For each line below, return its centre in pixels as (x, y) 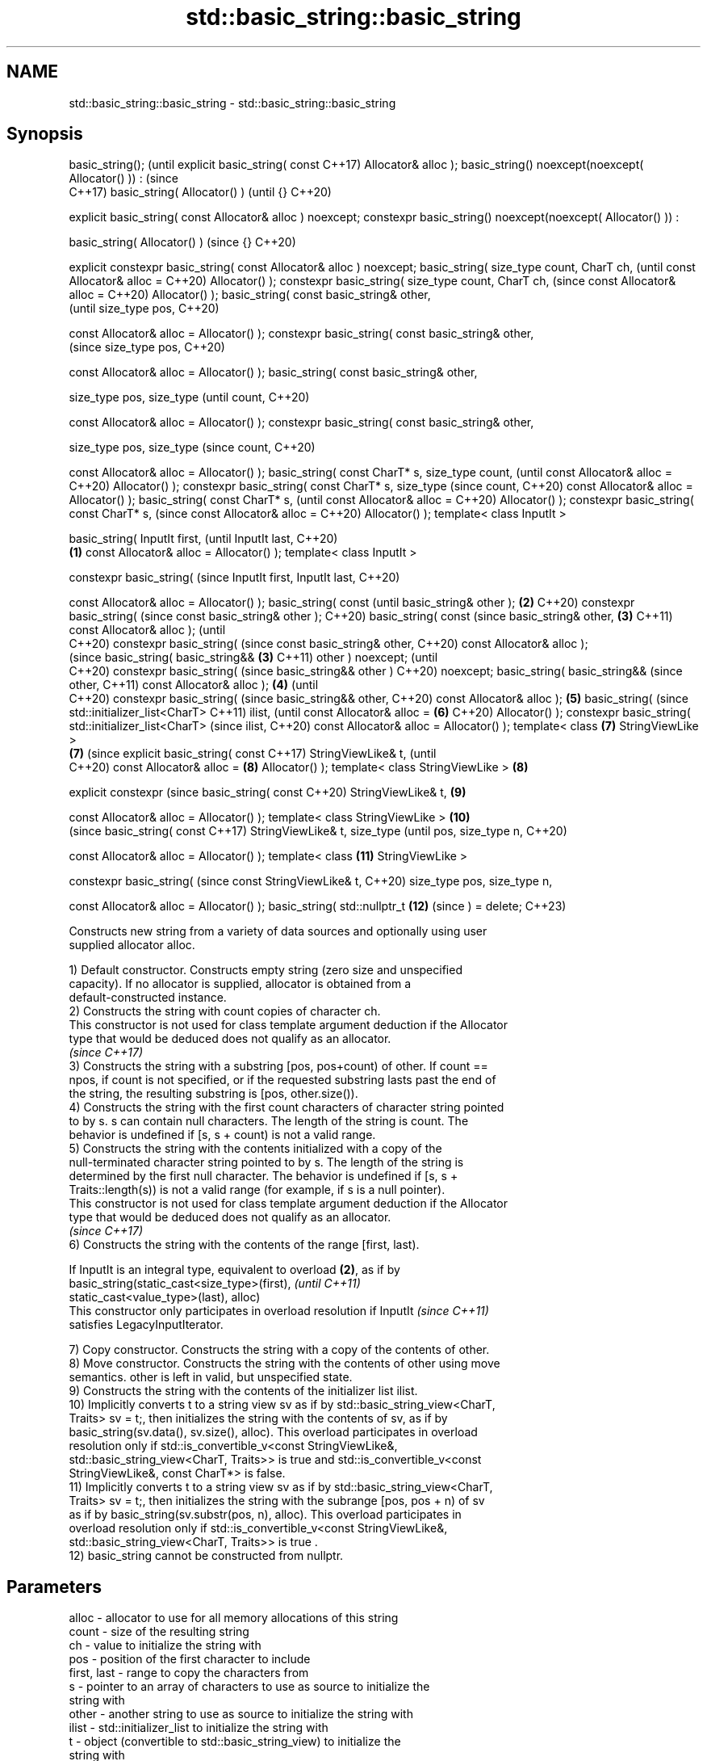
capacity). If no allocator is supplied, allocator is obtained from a (240, 984)
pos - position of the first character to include (190, 1659)
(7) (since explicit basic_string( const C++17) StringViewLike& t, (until (253, 754)
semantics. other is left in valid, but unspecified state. (211, 1377)
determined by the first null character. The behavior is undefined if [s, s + (264, 1176)
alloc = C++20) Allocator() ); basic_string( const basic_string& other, (250, 295)
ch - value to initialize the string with (165, 1645)
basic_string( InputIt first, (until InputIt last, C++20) (203, 539)
